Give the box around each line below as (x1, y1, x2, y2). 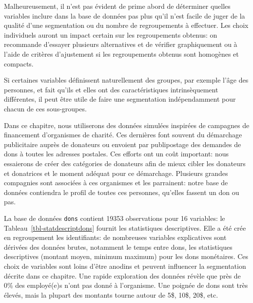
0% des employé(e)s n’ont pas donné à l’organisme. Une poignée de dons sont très (4, 280, 248, 290)
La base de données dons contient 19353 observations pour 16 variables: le (4, 213, 225, 223)
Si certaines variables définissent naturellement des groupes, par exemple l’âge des (4, 75, 249, 85)
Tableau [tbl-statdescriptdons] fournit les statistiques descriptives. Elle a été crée (4, 222, 246, 233)
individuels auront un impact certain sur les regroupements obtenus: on (4, 29, 217, 40)
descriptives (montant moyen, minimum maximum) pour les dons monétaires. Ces (4, 251, 249, 261)
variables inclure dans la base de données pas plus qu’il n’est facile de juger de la (4, 10, 245, 21)
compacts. (4, 58, 34, 68)
